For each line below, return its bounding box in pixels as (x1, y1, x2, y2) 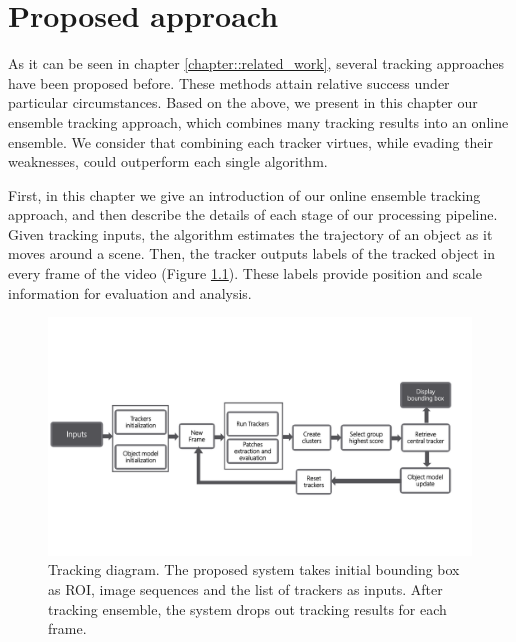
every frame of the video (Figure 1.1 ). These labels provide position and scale (8, 263, 482, 284)
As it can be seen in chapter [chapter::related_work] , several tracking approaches (8, 53, 505, 74)
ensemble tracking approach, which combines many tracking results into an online (8, 111, 509, 132)
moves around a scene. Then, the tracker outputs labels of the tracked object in (8, 243, 495, 264)
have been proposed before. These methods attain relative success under (8, 72, 450, 93)
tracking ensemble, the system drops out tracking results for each (48, 598, 447, 619)
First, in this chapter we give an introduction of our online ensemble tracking (8, 184, 481, 205)
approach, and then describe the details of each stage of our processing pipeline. (8, 204, 498, 225)
